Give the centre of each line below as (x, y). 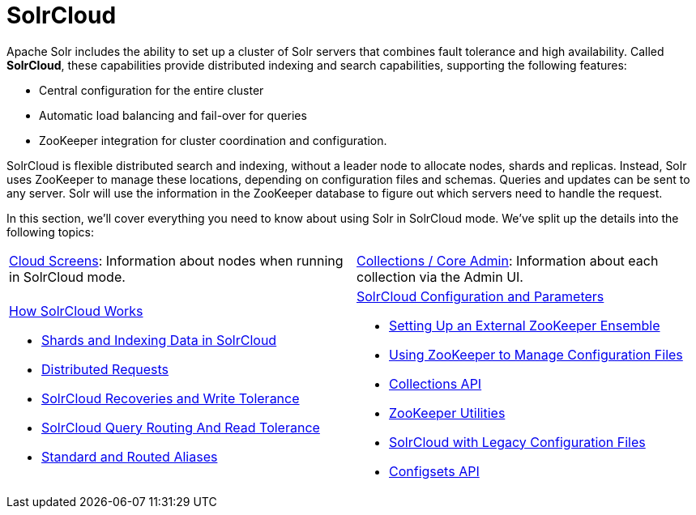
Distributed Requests (105, 369)
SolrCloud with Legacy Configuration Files (517, 442)
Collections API (436, 383)
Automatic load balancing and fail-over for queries (173, 115)
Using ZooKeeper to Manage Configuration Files (536, 354)
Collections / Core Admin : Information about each (508, 260)
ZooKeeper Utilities (447, 413)
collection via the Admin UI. (440, 277)
